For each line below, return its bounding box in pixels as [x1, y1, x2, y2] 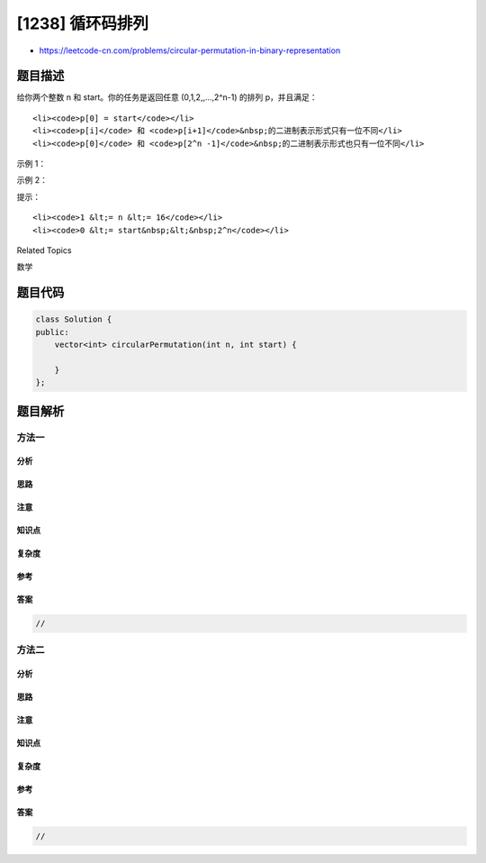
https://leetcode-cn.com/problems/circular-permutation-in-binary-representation [39, 45, 341, 56]
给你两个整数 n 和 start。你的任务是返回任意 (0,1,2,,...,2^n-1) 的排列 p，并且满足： [16, 92, 318, 103]
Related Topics [16, 244, 72, 256]
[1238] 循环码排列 [16, 14, 148, 33]
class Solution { [35, 314, 112, 324]
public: [35, 327, 69, 337]
